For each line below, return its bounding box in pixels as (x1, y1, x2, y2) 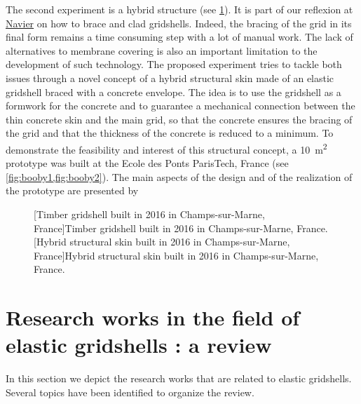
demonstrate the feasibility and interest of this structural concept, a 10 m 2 (6, 140, 327, 156)
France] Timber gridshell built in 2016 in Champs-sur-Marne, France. (34, 220, 328, 235)
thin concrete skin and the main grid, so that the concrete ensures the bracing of (6, 112, 353, 126)
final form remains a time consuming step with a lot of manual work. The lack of (6, 29, 353, 44)
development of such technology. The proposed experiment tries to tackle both (6, 57, 342, 72)
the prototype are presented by (6, 183, 139, 198)
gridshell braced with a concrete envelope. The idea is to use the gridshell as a (6, 84, 341, 99)
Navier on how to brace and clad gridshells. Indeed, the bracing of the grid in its (6, 15, 352, 30)
